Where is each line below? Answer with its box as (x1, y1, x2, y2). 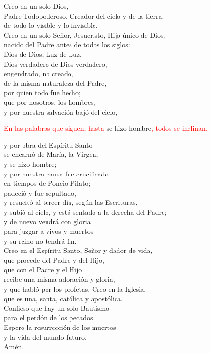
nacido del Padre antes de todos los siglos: (4, 39, 130, 50)
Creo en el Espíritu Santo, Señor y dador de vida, (4, 245, 153, 255)
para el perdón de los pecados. (4, 312, 95, 323)
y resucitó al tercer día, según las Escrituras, (4, 197, 138, 207)
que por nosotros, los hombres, (4, 97, 95, 107)
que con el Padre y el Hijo (4, 264, 82, 275)
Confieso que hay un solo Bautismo (4, 303, 110, 313)
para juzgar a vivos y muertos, (4, 226, 95, 236)
